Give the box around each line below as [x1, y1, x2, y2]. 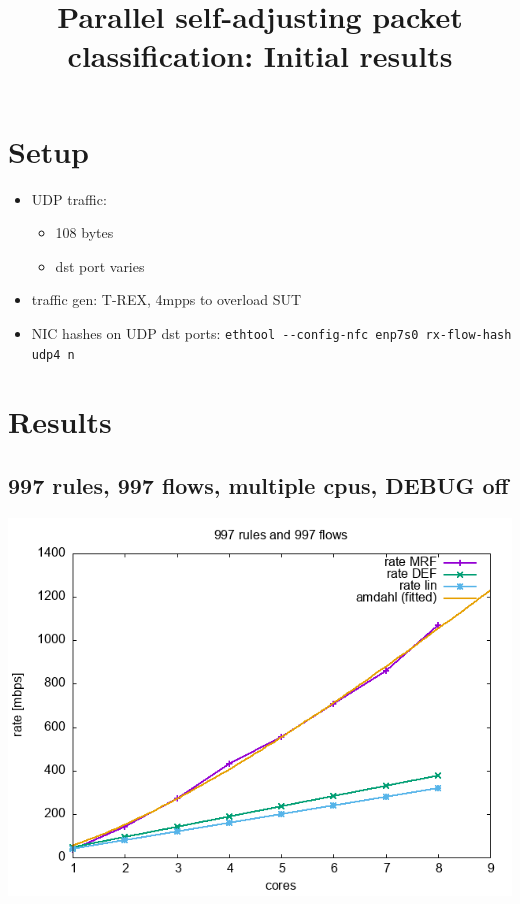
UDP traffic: [31, 188, 107, 209]
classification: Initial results [67, 35, 453, 76]
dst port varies [55, 255, 145, 276]
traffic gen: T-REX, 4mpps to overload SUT [31, 289, 302, 310]
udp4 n [31, 347, 75, 362]
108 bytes [55, 222, 114, 243]
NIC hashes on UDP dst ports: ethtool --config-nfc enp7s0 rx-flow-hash [31, 322, 512, 343]
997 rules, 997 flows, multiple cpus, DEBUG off [8, 469, 509, 500]
